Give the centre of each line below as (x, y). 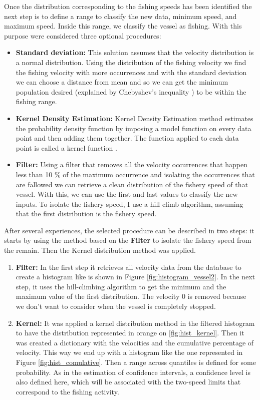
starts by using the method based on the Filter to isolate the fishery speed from (128, 240)
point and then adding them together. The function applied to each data (127, 138)
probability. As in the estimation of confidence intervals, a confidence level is (133, 372)
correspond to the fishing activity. (67, 391)
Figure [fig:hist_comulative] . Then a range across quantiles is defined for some (136, 362)
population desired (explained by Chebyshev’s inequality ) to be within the (131, 91)
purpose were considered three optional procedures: (83, 35)
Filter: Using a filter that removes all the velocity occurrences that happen (132, 164)
